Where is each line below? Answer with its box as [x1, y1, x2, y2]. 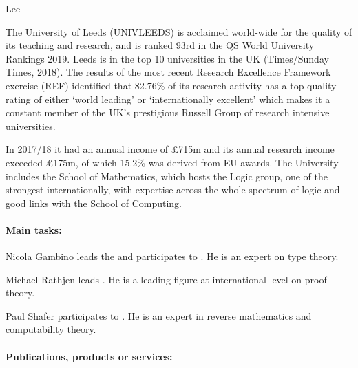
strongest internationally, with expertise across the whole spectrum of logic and [6, 182, 340, 197]
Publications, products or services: [6, 349, 173, 363]
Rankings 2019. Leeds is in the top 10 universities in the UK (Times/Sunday [6, 51, 329, 65]
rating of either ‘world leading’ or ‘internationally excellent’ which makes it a [6, 91, 330, 106]
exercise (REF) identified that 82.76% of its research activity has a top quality [6, 78, 337, 92]
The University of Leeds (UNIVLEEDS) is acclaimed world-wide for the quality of [6, 24, 352, 39]
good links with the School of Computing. [6, 195, 182, 210]
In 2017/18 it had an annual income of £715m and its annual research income [6, 142, 335, 156]
